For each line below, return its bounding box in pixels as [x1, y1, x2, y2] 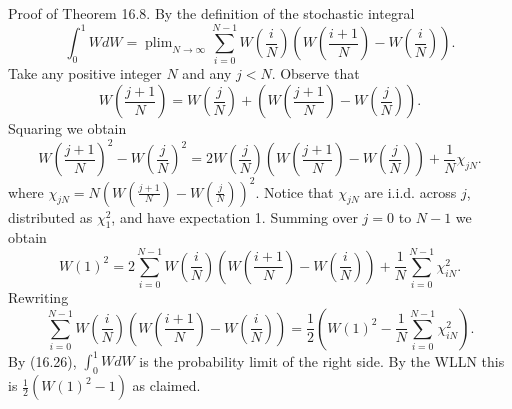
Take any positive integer [8, 63, 162, 84]
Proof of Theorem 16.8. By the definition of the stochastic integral [8, 3, 415, 23]
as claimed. [132, 375, 201, 396]
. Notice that [255, 181, 334, 202]
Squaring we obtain [8, 118, 127, 139]
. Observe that [271, 63, 360, 84]
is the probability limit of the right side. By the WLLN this [139, 350, 505, 371]
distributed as [8, 206, 93, 227]
